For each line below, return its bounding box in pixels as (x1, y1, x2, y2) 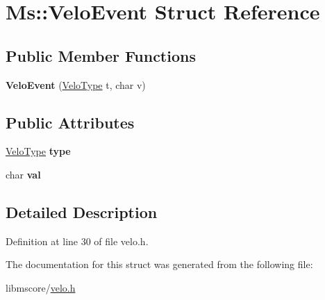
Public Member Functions (6, 44, 196, 66)
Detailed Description (6, 201, 158, 222)
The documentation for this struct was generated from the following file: (6, 257, 313, 272)
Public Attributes (6, 111, 135, 133)
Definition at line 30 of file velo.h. (6, 233, 149, 248)
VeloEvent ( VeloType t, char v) (6, 77, 146, 92)
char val (6, 167, 41, 181)
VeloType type (6, 144, 71, 158)
